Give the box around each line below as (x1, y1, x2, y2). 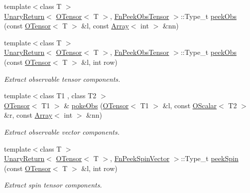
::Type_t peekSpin (181, 153, 239, 164)
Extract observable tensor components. (4, 73, 121, 84)
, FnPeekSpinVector (110, 153, 170, 164)
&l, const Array (81, 20, 129, 31)
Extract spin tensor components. (4, 180, 102, 190)
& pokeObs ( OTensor (64, 100, 129, 110)
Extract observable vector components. (4, 126, 120, 137)
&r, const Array (4, 110, 53, 120)
